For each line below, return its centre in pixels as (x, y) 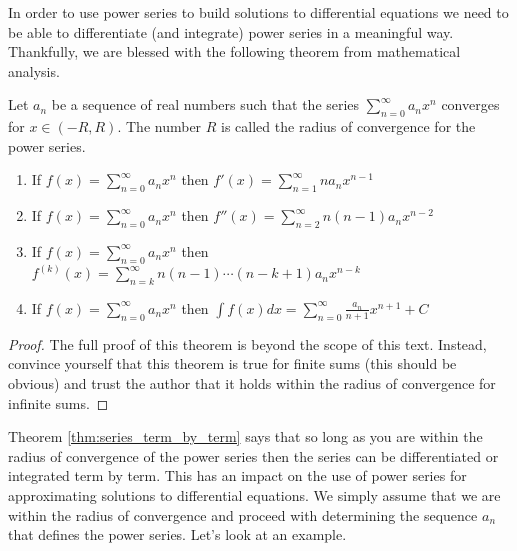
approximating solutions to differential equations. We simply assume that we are (254, 494)
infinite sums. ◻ (58, 402)
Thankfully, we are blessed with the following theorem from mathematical (234, 51)
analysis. (34, 70)
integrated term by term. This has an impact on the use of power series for (237, 475)
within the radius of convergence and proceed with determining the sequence (243, 514)
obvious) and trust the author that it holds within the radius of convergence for (252, 383)
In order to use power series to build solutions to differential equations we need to (258, 12)
